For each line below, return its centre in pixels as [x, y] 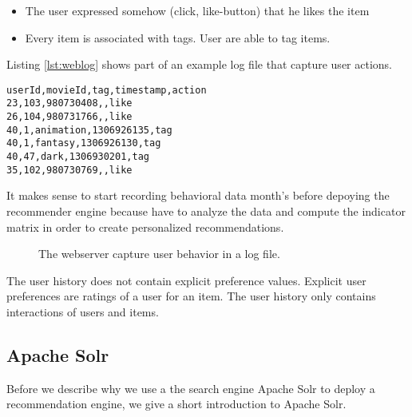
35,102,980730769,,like [69, 170]
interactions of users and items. [83, 311]
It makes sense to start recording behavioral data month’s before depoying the [198, 195]
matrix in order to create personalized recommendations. [145, 226]
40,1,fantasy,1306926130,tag [84, 143]
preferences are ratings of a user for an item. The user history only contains [191, 296]
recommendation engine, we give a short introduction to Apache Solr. [176, 404]
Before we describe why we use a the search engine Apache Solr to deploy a [191, 388]
